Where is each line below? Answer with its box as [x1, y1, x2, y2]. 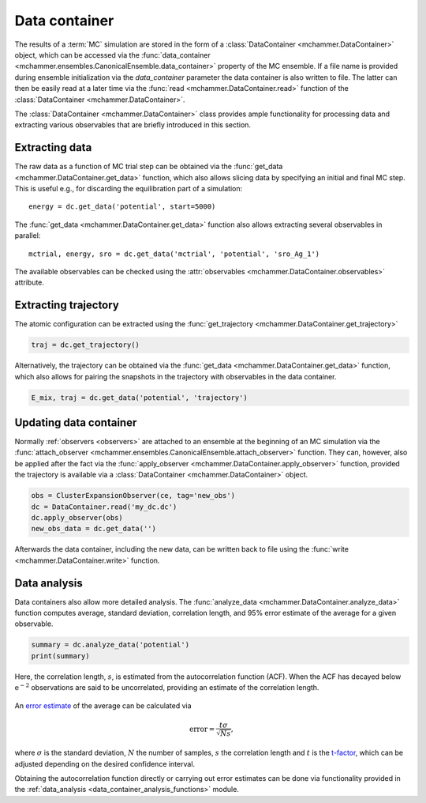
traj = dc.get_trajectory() [31, 341, 140, 349]
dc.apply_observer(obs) [31, 514, 124, 522]
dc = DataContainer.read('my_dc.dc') [31, 502, 177, 511]
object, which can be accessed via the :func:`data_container [14, 50, 211, 59]
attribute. [14, 277, 45, 288]
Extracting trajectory [14, 299, 120, 312]
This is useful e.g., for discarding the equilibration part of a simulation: [14, 183, 243, 193]
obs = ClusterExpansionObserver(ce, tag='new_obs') [31, 491, 236, 500]
